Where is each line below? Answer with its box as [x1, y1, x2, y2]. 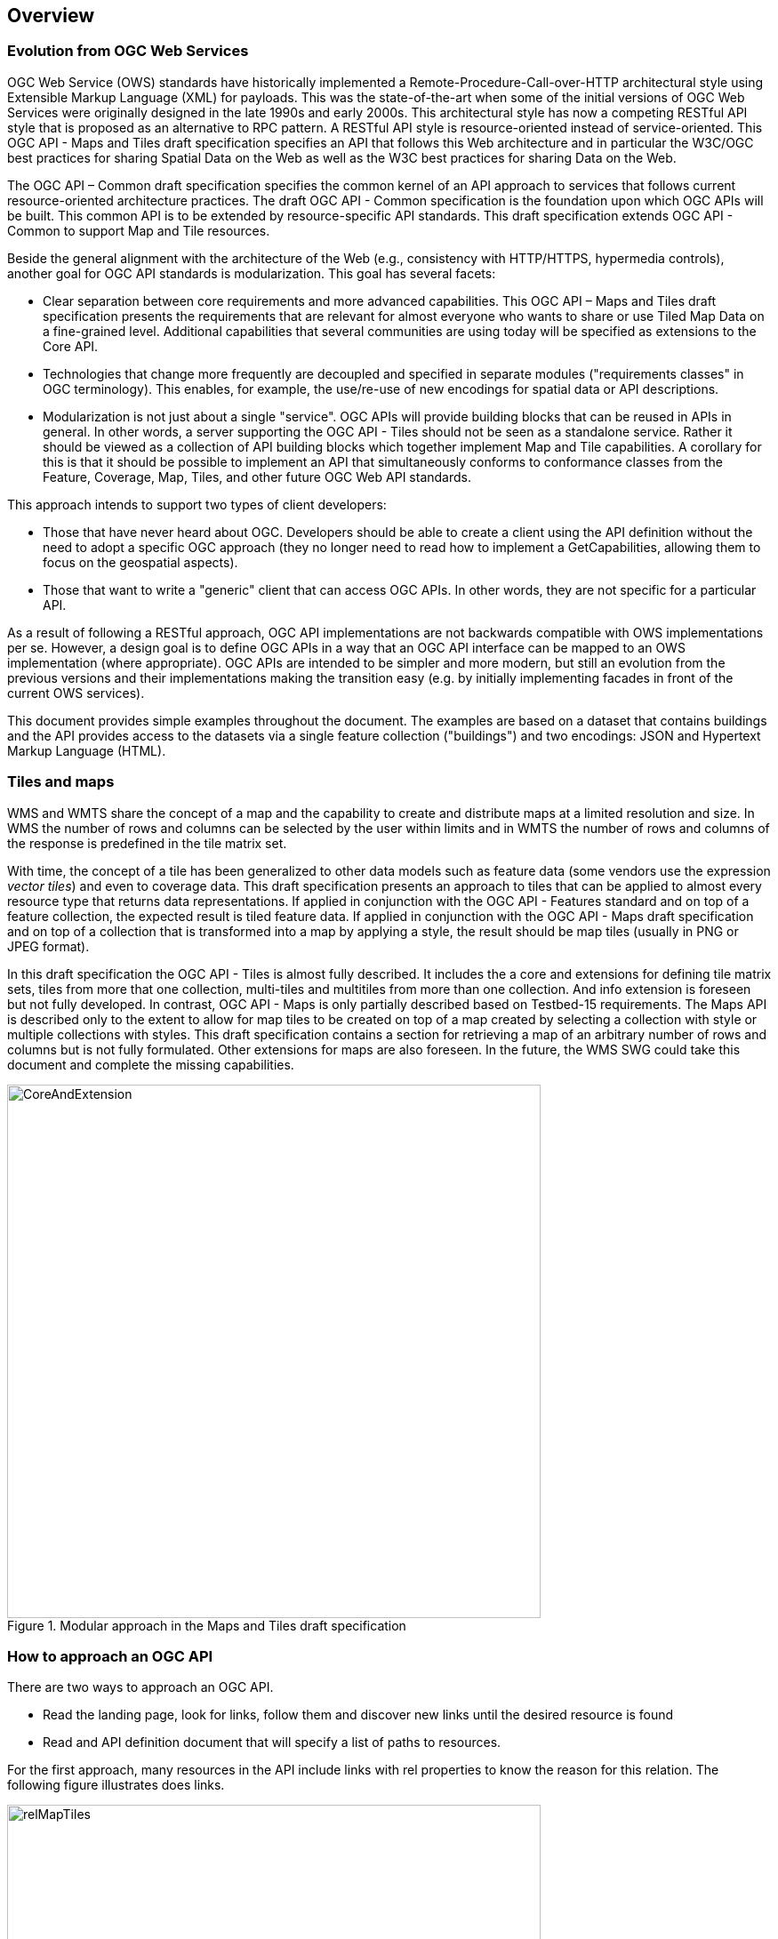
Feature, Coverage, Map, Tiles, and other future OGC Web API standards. [43, 469, 471, 485]
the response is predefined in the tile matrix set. [7, 835, 287, 851]
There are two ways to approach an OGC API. [7, 1679, 274, 1695]
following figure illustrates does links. [7, 1777, 225, 1793]
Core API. [43, 338, 99, 354]
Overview [7, 4, 95, 27]
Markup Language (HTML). [7, 742, 166, 758]
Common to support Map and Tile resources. [7, 222, 270, 238]
